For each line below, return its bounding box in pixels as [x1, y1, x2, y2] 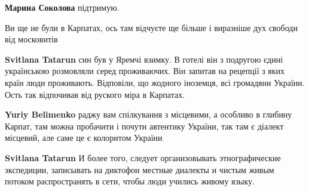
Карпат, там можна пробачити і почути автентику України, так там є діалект [5, 119, 284, 132]
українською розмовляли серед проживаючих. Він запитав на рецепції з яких [5, 64, 285, 77]
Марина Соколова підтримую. [5, 1, 120, 13]
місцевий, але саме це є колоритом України [5, 131, 163, 144]
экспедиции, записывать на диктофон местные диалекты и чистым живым [5, 163, 274, 175]
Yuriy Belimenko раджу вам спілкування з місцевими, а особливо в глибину [5, 108, 292, 121]
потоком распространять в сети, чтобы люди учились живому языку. [5, 175, 255, 187]
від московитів [5, 33, 58, 45]
